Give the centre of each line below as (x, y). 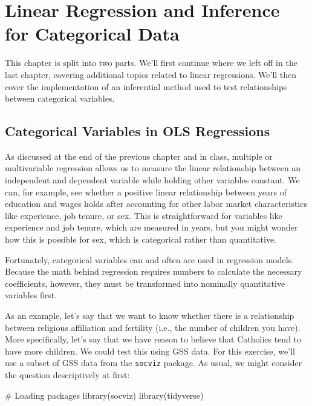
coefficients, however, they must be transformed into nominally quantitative (145, 283)
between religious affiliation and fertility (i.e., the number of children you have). (153, 327)
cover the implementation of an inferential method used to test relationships (146, 86)
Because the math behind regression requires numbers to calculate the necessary (154, 271)
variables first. (31, 295)
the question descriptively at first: (67, 375)
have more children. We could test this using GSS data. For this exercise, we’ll (150, 351)
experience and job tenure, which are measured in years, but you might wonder (151, 227)
